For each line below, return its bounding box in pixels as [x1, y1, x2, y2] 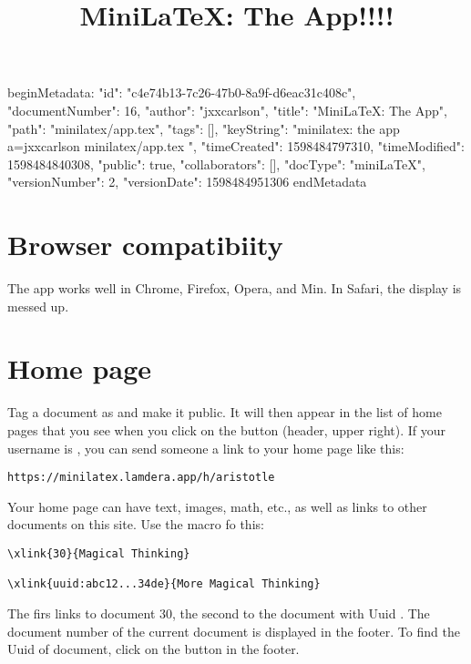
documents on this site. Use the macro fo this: [7, 515, 264, 534]
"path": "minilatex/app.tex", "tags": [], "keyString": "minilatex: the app [7, 118, 400, 138]
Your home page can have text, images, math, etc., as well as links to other [7, 496, 427, 516]
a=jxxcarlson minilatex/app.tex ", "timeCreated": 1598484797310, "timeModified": [7, 137, 465, 156]
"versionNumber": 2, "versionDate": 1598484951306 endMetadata [7, 172, 367, 191]
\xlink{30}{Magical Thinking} [7, 547, 190, 560]
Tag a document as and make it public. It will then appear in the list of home [7, 403, 442, 422]
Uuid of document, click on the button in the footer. [7, 639, 300, 659]
